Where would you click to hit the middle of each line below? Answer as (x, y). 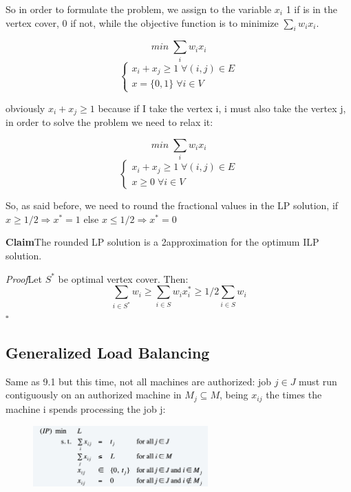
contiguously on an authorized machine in (94, 395)
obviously (25, 108)
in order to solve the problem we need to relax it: (109, 122)
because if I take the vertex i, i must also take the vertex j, (222, 108)
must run (318, 381)
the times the (294, 395)
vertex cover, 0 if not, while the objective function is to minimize (142, 22)
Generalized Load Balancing (108, 353)
